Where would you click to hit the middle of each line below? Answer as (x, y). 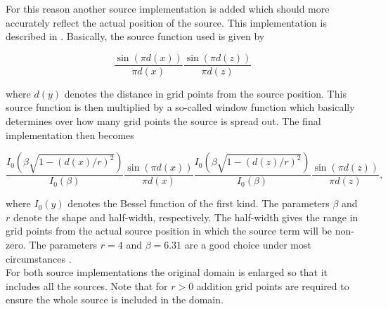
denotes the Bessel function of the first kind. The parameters (199, 203)
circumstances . (39, 258)
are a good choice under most (248, 245)
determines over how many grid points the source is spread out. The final (163, 121)
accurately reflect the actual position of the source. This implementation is (166, 22)
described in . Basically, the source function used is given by (135, 36)
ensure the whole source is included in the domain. (115, 300)
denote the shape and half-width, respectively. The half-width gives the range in (186, 217)
